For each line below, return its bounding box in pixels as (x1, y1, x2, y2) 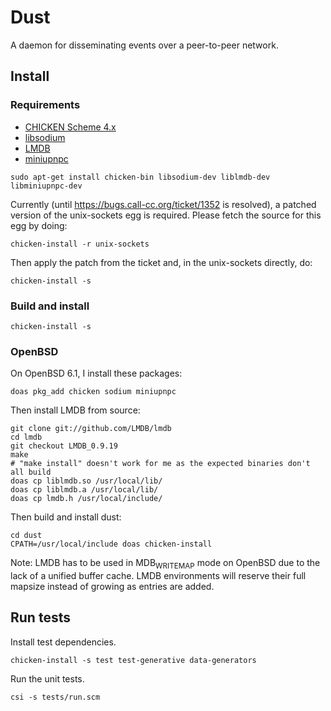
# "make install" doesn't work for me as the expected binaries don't (10, 459, 311, 469)
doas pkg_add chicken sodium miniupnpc (10, 387, 177, 397)
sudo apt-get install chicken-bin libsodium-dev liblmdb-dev (10, 172, 271, 182)
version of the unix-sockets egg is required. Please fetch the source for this (10, 209, 322, 221)
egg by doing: (10, 219, 68, 231)
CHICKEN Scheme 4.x (24, 121, 117, 133)
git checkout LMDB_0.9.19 (10, 441, 118, 451)
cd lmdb (10, 432, 43, 443)
